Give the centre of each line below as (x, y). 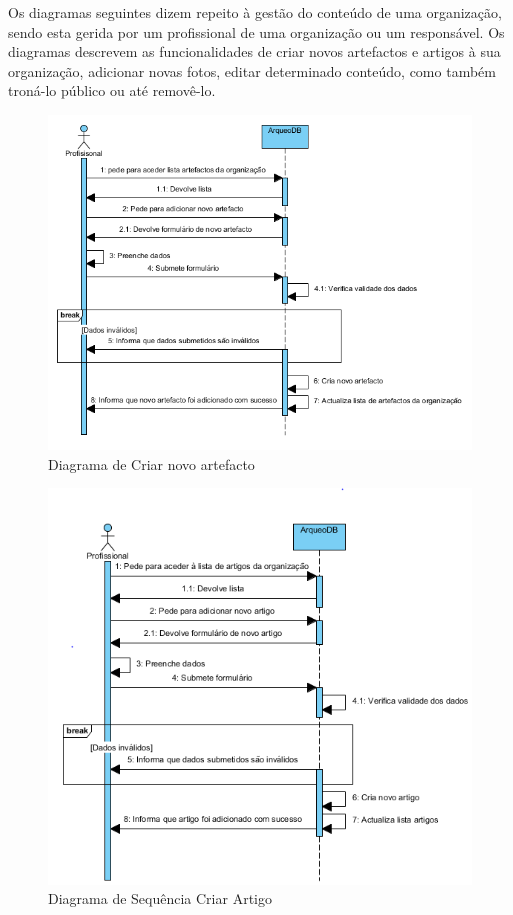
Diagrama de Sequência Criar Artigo (160, 898)
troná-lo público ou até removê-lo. (112, 90)
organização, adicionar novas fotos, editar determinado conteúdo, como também (252, 70)
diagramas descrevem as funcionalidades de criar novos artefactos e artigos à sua (254, 51)
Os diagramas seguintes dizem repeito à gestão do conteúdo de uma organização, (255, 12)
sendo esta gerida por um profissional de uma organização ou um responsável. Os (256, 31)
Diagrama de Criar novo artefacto (151, 463)
